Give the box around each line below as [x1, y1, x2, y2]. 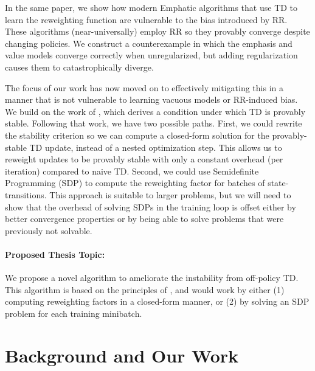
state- [268, 176, 289, 189]
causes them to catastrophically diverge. [5, 60, 154, 73]
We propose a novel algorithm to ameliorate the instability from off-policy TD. [5, 271, 299, 284]
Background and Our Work [5, 342, 239, 367]
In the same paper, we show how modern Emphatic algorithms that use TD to [5, 1, 298, 13]
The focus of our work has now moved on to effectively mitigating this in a [5, 81, 283, 94]
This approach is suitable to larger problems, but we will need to [49, 188, 291, 201]
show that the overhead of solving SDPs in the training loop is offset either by [5, 200, 296, 213]
